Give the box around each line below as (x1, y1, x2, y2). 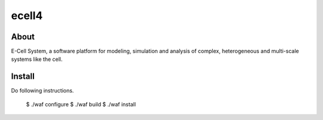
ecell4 (11, 9, 43, 22)
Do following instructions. (11, 87, 74, 94)
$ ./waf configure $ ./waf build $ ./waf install (26, 100, 136, 107)
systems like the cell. (11, 56, 63, 63)
